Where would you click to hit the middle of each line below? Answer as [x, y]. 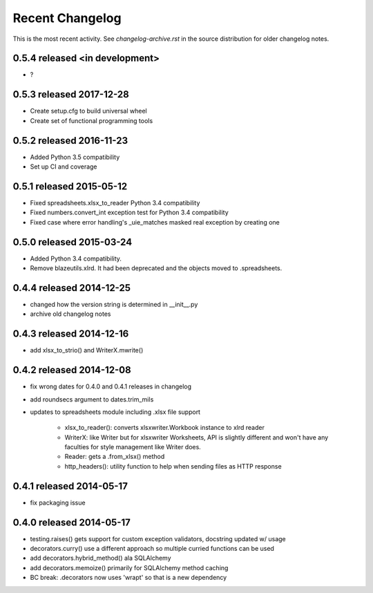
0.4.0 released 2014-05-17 [71, 522]
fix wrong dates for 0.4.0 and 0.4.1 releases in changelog [111, 386]
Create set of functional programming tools [92, 120]
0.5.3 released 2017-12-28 [71, 94]
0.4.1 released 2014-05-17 [70, 486]
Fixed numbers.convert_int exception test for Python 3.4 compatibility [130, 213]
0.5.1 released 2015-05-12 [70, 186]
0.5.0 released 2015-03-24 [73, 242]
